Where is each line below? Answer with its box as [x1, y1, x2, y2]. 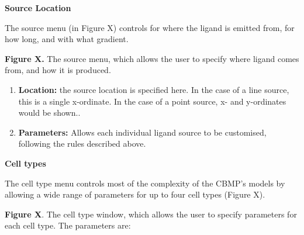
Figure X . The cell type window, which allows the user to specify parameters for [5, 208, 297, 220]
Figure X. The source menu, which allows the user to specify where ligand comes [5, 52, 299, 64]
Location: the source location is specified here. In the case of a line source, [18, 83, 289, 95]
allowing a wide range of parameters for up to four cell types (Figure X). [5, 188, 265, 201]
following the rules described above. [18, 137, 146, 150]
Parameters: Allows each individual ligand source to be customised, [18, 126, 267, 138]
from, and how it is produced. [5, 64, 111, 76]
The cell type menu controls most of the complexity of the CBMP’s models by [5, 177, 285, 189]
